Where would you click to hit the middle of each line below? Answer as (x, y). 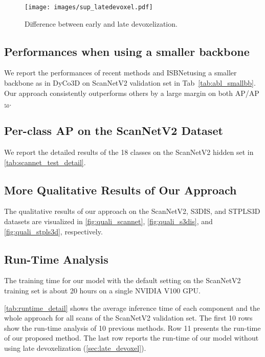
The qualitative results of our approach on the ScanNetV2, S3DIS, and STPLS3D (132, 211)
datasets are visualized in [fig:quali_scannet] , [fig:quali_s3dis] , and (108, 221)
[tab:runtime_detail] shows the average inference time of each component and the (132, 308)
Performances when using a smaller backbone (127, 51)
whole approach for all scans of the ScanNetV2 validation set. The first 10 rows (128, 318)
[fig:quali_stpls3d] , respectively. (53, 231)
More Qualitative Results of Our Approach (120, 190)
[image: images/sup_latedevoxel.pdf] (89, 7)
